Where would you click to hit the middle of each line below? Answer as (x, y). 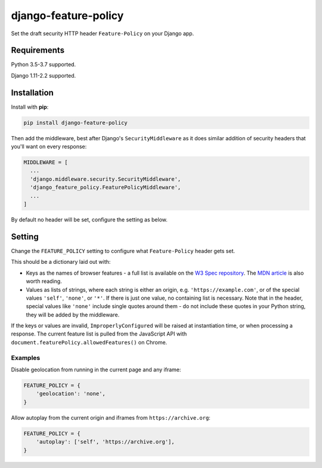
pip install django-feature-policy (75, 123)
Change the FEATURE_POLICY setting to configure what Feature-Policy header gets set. (123, 251)
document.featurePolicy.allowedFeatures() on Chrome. (89, 342)
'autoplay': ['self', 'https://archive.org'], (106, 442)
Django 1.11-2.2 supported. (44, 75)
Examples (26, 358)
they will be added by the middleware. (73, 315)
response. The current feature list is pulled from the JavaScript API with (99, 334)
